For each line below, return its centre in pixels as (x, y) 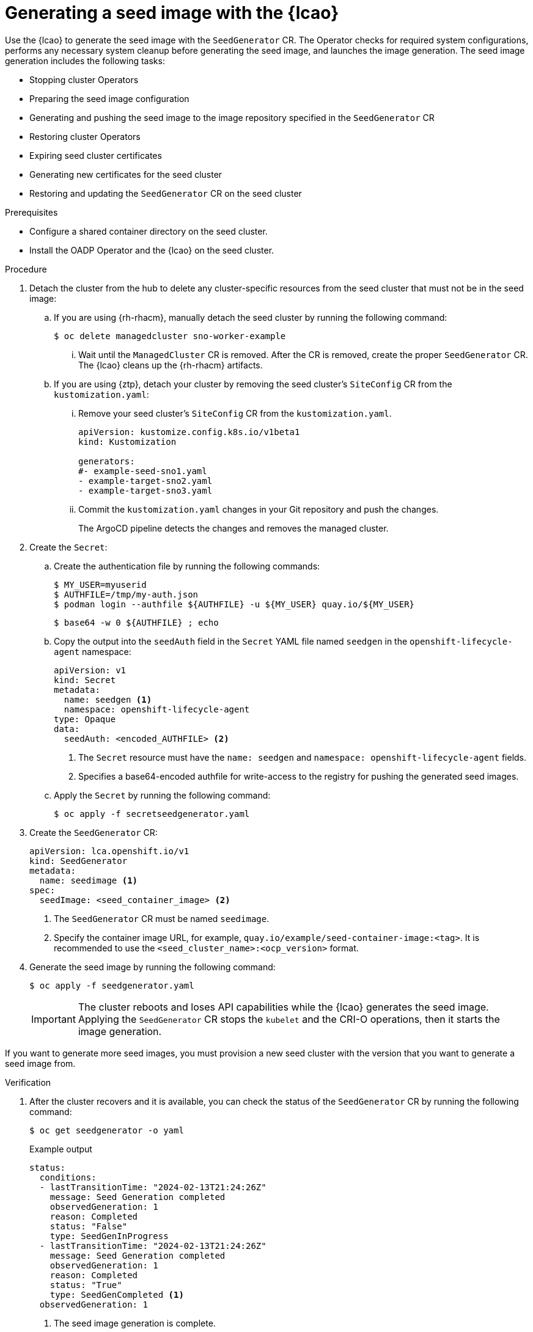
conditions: (68, 1177)
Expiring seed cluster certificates (96, 155)
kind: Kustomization (127, 441)
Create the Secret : (68, 547)
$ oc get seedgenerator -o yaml (107, 1130)
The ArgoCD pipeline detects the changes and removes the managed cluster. (233, 528)
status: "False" (89, 1226)
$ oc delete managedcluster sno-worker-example (170, 336)
